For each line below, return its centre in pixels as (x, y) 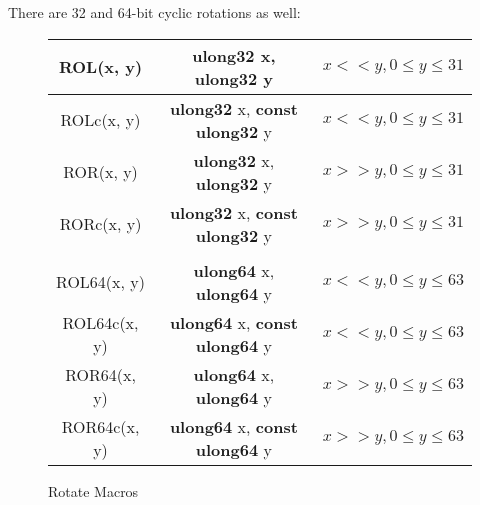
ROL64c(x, (100, 322)
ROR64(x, (100, 374)
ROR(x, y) (100, 172)
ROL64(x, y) (100, 282)
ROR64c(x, (100, 426)
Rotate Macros (93, 490)
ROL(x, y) (100, 67)
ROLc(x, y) (100, 120)
